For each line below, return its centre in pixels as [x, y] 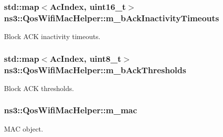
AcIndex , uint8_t [85, 58]
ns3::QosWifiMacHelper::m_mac [71, 110]
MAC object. [24, 128]
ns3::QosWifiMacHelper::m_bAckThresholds [95, 69]
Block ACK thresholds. [39, 88]
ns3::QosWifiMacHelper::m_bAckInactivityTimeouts [112, 18]
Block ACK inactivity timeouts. [52, 36]
